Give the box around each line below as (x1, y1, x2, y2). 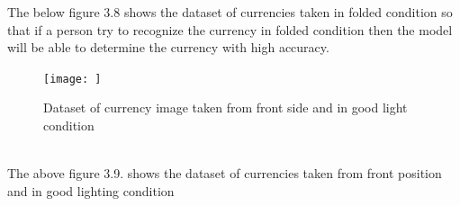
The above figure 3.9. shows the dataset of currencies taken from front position (7, 164, 442, 183)
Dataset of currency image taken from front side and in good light (43, 98, 408, 117)
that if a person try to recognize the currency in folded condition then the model (7, 20, 453, 39)
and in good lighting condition (7, 181, 175, 200)
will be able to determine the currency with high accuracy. (7, 38, 329, 57)
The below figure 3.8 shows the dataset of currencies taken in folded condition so (7, 3, 453, 21)
